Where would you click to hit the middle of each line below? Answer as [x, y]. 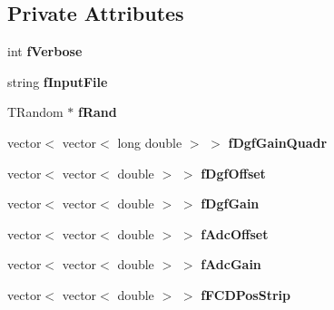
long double [150, 142]
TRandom [35, 112]
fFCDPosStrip [246, 294]
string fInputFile [58, 81]
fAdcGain [231, 264]
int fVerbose [45, 51]
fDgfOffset [233, 173]
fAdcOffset [235, 233]
